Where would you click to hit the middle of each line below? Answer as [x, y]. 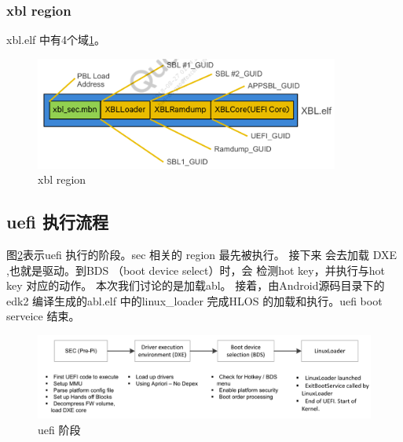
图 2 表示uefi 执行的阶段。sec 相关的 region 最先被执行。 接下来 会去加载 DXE [202, 255]
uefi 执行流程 [57, 222]
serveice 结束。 [43, 316]
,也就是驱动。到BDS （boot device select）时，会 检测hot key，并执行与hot [196, 270]
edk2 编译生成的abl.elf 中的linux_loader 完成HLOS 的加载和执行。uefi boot [194, 300]
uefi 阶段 [59, 429]
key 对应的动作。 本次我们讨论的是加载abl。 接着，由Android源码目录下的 [196, 285]
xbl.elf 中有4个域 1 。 [56, 40]
